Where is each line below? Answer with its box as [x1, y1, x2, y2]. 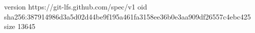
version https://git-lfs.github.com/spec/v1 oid [4, 1, 147, 11]
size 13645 [4, 21, 36, 31]
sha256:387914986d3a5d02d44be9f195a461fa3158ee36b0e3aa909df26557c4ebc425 [4, 11, 251, 21]
